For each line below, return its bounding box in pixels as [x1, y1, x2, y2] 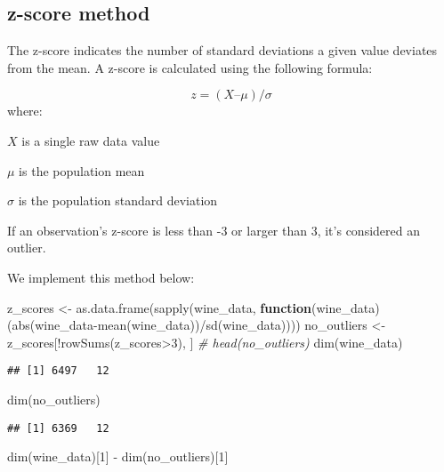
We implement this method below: [7, 268, 195, 286]
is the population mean [19, 161, 145, 180]
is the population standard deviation [18, 191, 218, 210]
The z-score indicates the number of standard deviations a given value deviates [7, 41, 438, 60]
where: [7, 101, 43, 120]
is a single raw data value [21, 131, 160, 149]
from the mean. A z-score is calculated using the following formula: [7, 58, 373, 76]
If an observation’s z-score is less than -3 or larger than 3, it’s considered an [7, 220, 420, 239]
